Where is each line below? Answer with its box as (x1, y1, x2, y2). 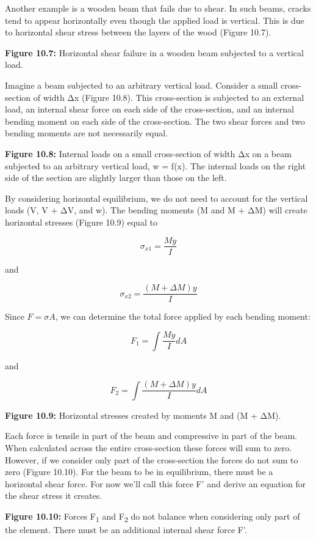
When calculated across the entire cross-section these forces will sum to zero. (5, 441, 292, 454)
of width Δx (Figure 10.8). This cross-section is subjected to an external (33, 90, 304, 103)
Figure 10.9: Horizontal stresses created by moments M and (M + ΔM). (5, 408, 281, 421)
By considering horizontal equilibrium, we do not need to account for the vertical (5, 191, 308, 204)
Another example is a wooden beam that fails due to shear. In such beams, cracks (5, 2, 311, 14)
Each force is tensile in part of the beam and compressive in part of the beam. (5, 429, 297, 442)
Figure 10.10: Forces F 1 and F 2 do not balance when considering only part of (5, 510, 300, 524)
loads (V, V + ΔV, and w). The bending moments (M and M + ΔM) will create (5, 204, 307, 216)
